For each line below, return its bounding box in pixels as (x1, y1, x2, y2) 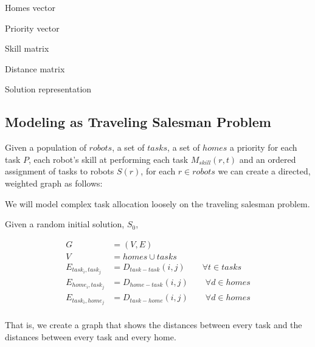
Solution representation (5, 83, 92, 95)
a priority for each (230, 141, 297, 154)
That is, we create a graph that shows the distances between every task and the (5, 318, 302, 331)
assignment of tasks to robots (5, 165, 114, 177)
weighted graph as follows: (5, 176, 103, 189)
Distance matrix (5, 62, 65, 75)
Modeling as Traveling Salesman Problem (5, 112, 271, 131)
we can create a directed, (218, 165, 311, 177)
